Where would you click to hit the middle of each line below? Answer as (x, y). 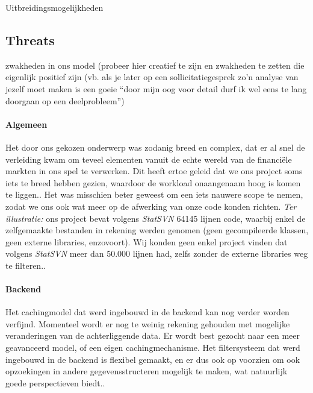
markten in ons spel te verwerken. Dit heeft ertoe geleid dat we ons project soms (154, 171)
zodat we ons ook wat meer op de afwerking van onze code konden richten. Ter (151, 206)
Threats (30, 39)
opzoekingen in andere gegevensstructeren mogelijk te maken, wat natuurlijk (147, 371)
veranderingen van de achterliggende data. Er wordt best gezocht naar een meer (153, 335)
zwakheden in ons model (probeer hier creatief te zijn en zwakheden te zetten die (155, 65)
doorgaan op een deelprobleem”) (65, 100)
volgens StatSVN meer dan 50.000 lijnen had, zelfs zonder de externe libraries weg (157, 253)
